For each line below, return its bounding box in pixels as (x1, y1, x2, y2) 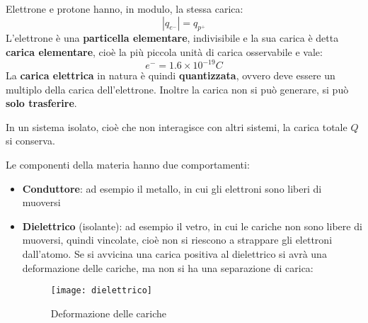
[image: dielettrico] (50, 285, 152, 296)
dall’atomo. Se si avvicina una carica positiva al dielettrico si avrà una (22, 246, 327, 261)
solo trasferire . (6, 96, 77, 110)
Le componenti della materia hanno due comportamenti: (6, 157, 250, 172)
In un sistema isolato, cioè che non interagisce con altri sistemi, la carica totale (6, 119, 347, 134)
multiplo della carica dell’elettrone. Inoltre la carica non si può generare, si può (6, 81, 349, 96)
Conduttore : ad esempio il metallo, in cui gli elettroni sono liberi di (22, 181, 322, 195)
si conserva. (6, 133, 55, 148)
